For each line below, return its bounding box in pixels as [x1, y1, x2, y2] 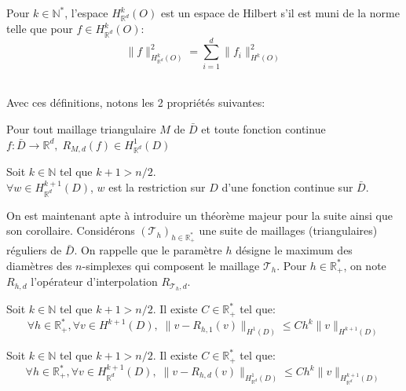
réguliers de [6, 242, 62, 258]
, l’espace [64, 5, 108, 20]
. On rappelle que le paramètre [74, 242, 222, 258]
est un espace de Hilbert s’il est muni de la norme [160, 5, 400, 20]
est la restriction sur [108, 178, 206, 195]
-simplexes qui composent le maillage [82, 257, 260, 273]
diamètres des [6, 257, 72, 273]
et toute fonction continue [201, 120, 326, 137]
